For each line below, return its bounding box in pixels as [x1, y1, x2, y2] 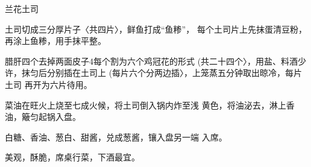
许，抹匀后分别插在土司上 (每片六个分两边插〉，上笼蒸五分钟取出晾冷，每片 [5, 66, 303, 79]
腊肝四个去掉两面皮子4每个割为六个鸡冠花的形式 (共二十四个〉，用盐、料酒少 [5, 54, 307, 67]
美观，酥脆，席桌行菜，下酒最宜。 [5, 151, 140, 163]
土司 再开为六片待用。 [5, 78, 92, 90]
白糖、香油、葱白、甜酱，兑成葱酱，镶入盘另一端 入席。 [5, 130, 227, 143]
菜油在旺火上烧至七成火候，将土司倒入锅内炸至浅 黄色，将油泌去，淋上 [5, 98, 286, 111]
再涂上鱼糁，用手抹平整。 [5, 34, 106, 47]
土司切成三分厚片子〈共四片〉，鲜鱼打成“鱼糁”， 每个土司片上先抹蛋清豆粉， [5, 22, 307, 35]
